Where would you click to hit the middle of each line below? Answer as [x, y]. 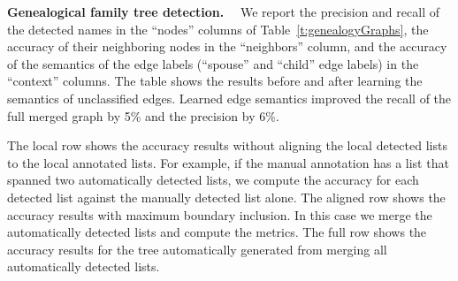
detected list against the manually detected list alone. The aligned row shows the [226, 197]
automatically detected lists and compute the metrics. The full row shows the [217, 232]
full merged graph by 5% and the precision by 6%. [143, 115]
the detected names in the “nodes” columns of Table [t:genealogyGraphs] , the [218, 29]
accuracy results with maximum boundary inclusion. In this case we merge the [220, 214]
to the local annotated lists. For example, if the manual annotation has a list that [228, 162]
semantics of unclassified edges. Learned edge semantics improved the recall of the [229, 98]
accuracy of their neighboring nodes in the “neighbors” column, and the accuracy [227, 46]
